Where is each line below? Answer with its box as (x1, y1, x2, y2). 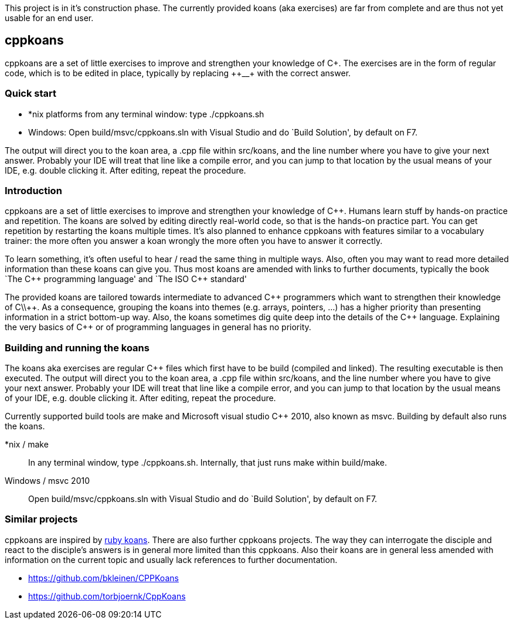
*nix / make (5, 439, 49, 450)
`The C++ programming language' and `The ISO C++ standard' (5, 274, 247, 284)
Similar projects (5, 513, 78, 525)
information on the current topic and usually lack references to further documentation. (5, 554, 338, 565)
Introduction (5, 184, 62, 196)
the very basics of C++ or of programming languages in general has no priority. (5, 322, 311, 333)
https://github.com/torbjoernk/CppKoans (28, 591, 186, 601)
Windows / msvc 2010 (5, 476, 90, 486)
